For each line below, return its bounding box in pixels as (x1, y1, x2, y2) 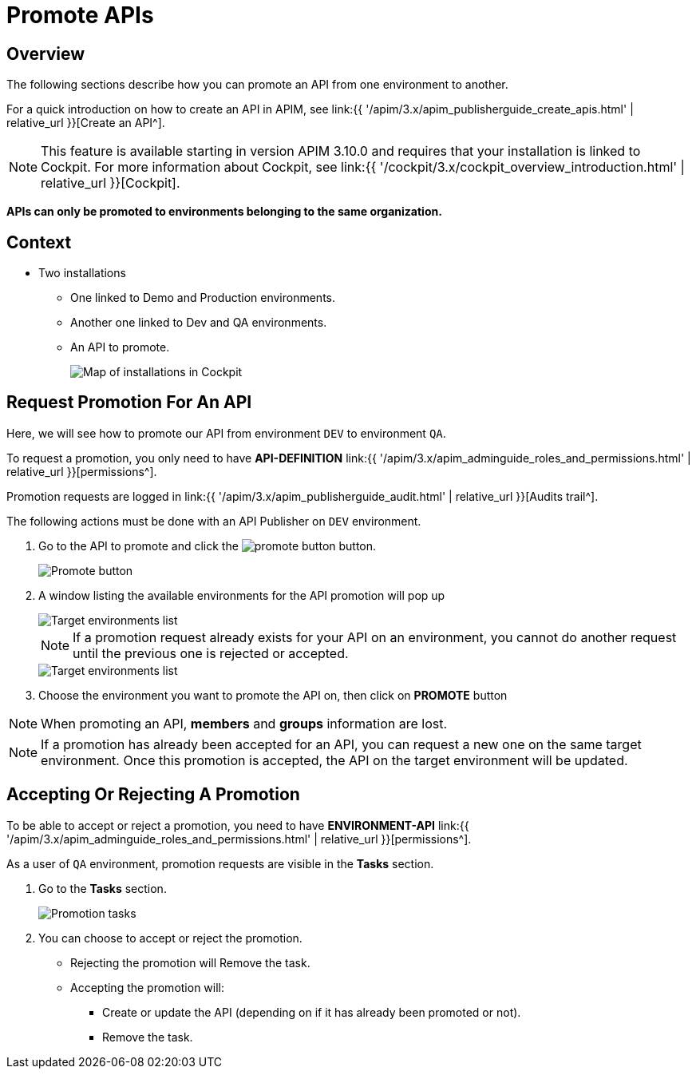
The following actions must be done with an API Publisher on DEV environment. (6, 514, 421, 528)
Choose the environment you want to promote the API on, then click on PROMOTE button (38, 688, 508, 702)
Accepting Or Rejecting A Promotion (6, 784, 300, 805)
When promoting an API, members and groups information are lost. (41, 715, 448, 732)
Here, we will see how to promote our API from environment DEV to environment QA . (6, 426, 446, 440)
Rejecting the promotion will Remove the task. (70, 955, 310, 970)
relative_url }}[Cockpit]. (41, 175, 180, 192)
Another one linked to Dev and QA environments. (70, 315, 327, 330)
